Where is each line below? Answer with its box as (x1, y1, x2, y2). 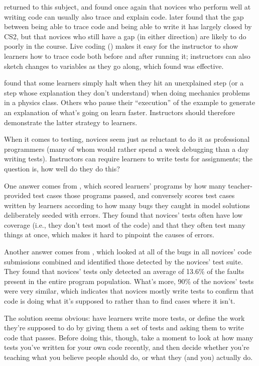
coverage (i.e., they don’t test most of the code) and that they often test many (4, 219, 245, 230)
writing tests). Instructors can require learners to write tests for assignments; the (4, 153, 252, 164)
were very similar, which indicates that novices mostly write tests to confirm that (4, 286, 254, 296)
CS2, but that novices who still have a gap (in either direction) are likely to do (4, 31, 246, 41)
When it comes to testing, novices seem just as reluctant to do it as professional (4, 134, 250, 144)
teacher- (228, 180, 252, 191)
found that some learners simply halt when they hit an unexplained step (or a (4, 77, 244, 88)
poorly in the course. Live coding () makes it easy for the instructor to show (4, 41, 238, 51)
